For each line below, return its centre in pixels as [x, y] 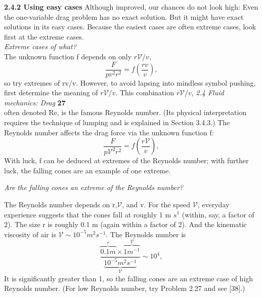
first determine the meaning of [51, 92]
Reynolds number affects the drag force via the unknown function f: [109, 132]
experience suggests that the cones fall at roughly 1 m [88, 214]
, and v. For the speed [156, 204]
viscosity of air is [30, 234]
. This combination [145, 92]
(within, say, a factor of [218, 214]
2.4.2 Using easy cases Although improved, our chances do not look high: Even [131, 7]
